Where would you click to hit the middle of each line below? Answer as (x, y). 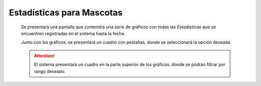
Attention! (44, 56)
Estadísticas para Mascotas (66, 12)
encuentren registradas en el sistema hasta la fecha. (73, 33)
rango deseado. (50, 71)
